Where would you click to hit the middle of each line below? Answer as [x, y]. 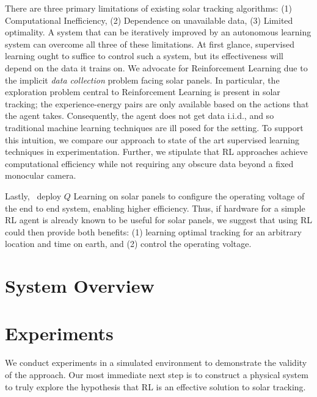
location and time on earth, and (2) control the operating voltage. [128, 244]
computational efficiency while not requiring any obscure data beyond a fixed [149, 163]
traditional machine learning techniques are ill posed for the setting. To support [154, 127]
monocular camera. [41, 175]
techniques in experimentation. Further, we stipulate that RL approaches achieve [156, 152]
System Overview [80, 286]
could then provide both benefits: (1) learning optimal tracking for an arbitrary [153, 231]
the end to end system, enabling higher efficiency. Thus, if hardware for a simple [155, 208]
